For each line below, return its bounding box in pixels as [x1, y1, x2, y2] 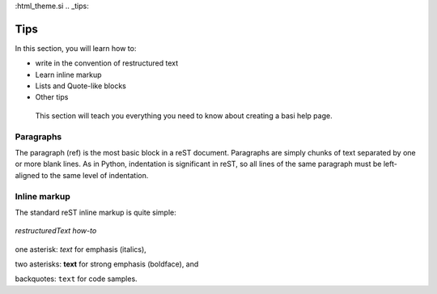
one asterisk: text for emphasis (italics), [15, 244, 147, 254]
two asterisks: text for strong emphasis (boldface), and [15, 259, 199, 269]
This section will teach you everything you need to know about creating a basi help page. [35, 110, 333, 121]
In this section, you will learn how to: [15, 43, 137, 53]
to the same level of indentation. [41, 170, 149, 180]
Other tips [35, 92, 69, 102]
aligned [15, 170, 40, 180]
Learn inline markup [35, 70, 102, 79]
